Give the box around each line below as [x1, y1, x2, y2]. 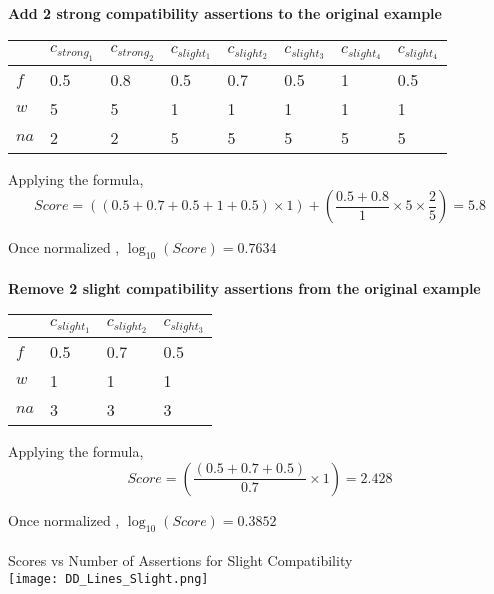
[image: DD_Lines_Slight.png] [8, 571, 209, 586]
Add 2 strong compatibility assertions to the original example [8, 3, 442, 23]
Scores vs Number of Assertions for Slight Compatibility [8, 550, 353, 571]
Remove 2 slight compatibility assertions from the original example [8, 277, 481, 298]
